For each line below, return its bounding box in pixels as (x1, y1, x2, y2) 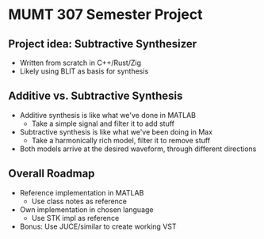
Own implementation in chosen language (19, 204, 154, 214)
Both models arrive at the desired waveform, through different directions (19, 144, 257, 154)
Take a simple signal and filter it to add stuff (31, 119, 174, 128)
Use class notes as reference (31, 196, 128, 206)
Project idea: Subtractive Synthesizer (8, 37, 197, 51)
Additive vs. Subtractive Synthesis (8, 89, 183, 103)
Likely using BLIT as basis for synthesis (19, 66, 149, 76)
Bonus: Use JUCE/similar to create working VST (19, 222, 177, 231)
